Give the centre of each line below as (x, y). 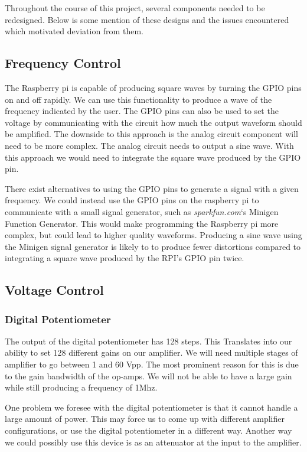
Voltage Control (54, 290)
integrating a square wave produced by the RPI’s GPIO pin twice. (125, 258)
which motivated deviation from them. (74, 31)
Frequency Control (63, 63)
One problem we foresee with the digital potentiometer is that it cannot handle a (151, 407)
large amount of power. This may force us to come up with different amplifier (145, 419)
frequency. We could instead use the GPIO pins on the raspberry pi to (132, 200)
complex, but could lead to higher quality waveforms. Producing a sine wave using (153, 235)
